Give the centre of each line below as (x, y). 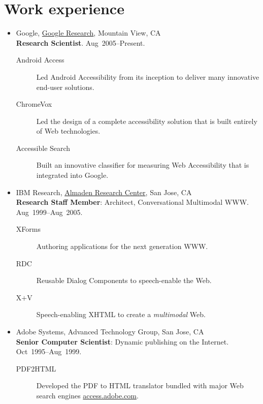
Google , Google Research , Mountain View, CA (88, 33)
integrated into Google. (72, 175)
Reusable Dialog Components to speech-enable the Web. (124, 280)
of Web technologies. (68, 131)
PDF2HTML (36, 368)
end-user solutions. (65, 87)
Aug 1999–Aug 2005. (49, 212)
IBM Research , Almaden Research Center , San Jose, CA (104, 192)
